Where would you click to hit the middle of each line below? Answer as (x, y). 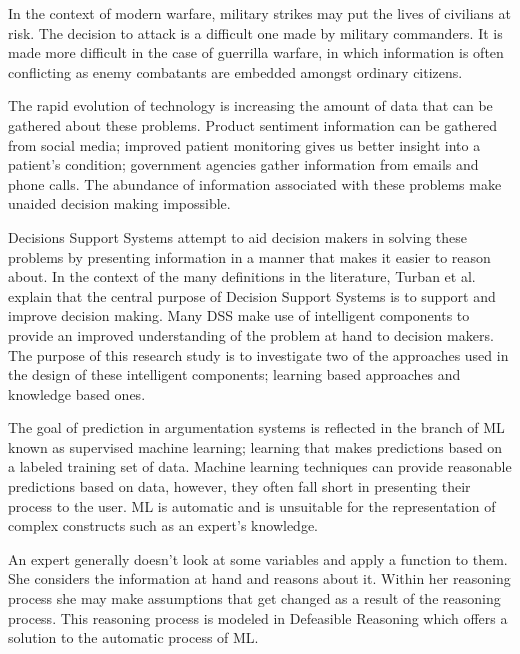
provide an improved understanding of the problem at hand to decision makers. (251, 334)
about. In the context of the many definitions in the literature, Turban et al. (242, 276)
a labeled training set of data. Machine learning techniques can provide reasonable (260, 466)
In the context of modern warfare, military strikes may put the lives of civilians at (259, 13)
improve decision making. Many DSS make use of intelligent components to (239, 315)
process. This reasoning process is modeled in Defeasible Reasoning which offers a (258, 617)
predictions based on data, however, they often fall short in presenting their (239, 486)
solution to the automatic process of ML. (133, 637)
